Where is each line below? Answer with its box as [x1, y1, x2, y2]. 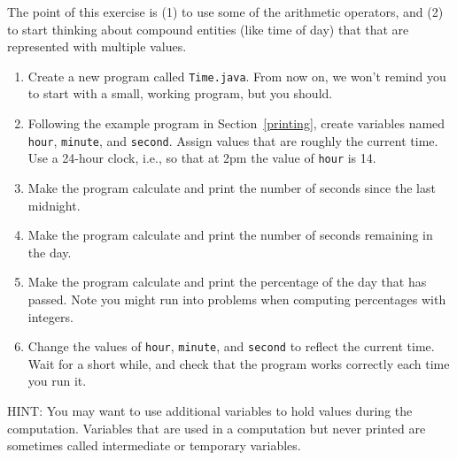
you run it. [27, 372, 87, 390]
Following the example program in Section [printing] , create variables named [27, 114, 445, 133]
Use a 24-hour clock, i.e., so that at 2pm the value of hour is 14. [27, 149, 376, 167]
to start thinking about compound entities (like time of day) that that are [7, 19, 409, 38]
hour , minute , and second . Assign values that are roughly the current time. [27, 131, 438, 149]
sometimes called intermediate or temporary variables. [7, 436, 301, 455]
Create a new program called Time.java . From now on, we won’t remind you [27, 66, 446, 85]
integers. [27, 307, 74, 326]
